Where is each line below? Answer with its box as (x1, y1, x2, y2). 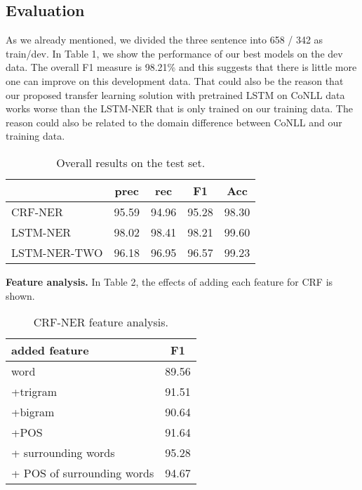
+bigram (11, 404, 55, 421)
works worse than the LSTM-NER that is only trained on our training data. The (6, 101, 353, 116)
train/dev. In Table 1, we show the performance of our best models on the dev (6, 46, 343, 60)
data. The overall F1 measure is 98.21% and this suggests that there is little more (6, 60, 357, 74)
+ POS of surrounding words (11, 465, 154, 482)
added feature (11, 342, 89, 359)
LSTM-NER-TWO (11, 244, 103, 260)
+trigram (11, 383, 57, 400)
